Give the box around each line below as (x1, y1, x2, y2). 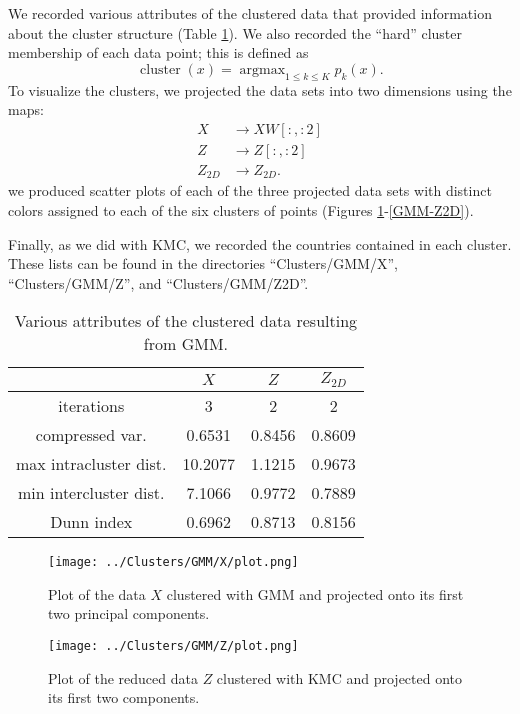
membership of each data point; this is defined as (8, 42, 309, 63)
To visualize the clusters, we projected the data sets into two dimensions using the (8, 79, 512, 100)
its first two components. (48, 687, 200, 708)
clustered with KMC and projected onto (216, 667, 463, 688)
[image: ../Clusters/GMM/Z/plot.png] (48, 639, 299, 654)
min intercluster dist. (18, 481, 165, 505)
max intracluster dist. (16, 452, 167, 476)
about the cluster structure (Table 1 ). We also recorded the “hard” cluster (8, 22, 463, 43)
